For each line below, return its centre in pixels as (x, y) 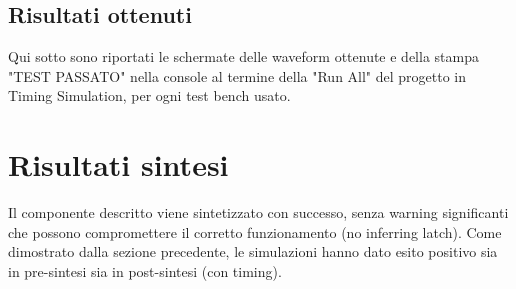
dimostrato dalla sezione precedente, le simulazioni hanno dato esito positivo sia (253, 251)
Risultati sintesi (118, 164)
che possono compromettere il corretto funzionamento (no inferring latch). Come (255, 231)
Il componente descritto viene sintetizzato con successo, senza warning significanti (258, 212)
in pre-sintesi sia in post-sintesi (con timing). (145, 270)
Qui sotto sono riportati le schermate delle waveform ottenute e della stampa (243, 56)
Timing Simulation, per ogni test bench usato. (149, 95)
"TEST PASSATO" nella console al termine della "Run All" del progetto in (237, 75)
